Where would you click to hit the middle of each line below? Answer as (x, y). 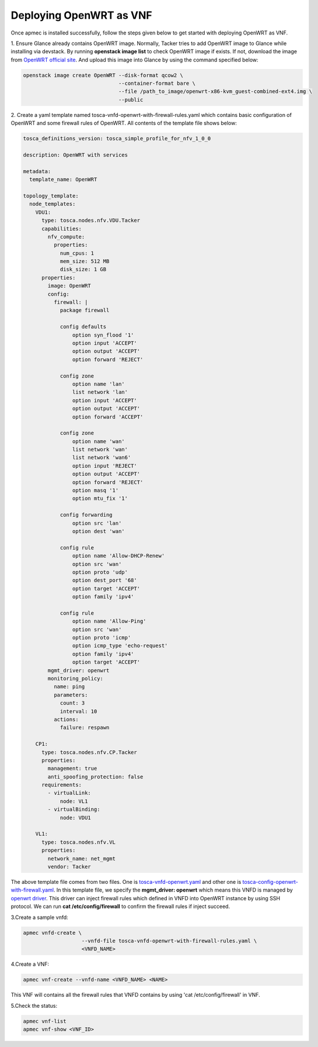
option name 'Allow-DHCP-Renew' (118, 556)
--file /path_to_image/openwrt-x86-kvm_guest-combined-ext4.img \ (215, 91)
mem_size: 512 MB (85, 261)
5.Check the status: (34, 1005)
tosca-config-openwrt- (270, 882)
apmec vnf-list (45, 1021)
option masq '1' (95, 490)
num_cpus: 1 (77, 253)
